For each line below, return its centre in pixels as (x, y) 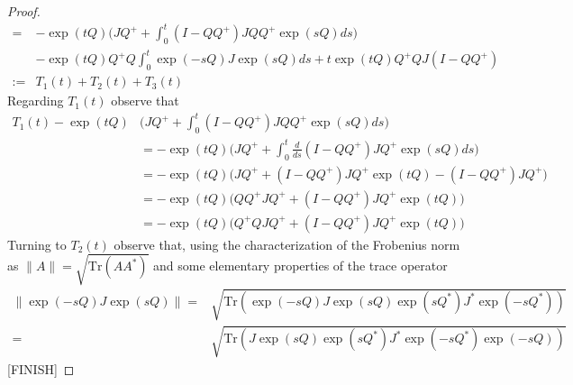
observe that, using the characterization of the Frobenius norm (287, 244)
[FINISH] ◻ (41, 368)
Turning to (37, 244)
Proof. (24, 11)
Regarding (36, 101)
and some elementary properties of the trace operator (300, 265)
